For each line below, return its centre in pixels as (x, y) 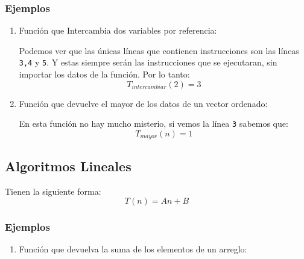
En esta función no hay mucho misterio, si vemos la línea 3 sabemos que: (154, 123)
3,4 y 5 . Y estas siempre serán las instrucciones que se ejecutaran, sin (148, 62)
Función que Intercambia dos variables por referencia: (118, 30)
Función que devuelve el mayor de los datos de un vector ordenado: (143, 103)
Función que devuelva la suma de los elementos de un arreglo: (133, 249)
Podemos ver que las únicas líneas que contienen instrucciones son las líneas (159, 50)
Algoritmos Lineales (68, 166)
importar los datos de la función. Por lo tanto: (104, 74)
